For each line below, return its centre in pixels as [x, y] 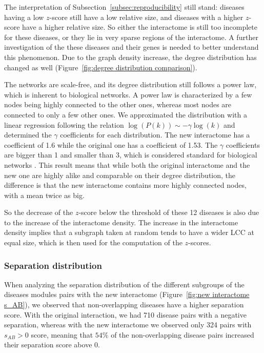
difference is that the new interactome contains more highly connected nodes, [125, 185]
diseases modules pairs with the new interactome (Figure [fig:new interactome [127, 294]
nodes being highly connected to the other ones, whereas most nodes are [118, 104]
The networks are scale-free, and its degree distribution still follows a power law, [130, 84]
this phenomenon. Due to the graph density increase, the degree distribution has [130, 57]
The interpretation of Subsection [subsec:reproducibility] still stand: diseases [124, 7]
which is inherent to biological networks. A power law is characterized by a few [128, 94]
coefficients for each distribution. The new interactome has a [155, 135]
